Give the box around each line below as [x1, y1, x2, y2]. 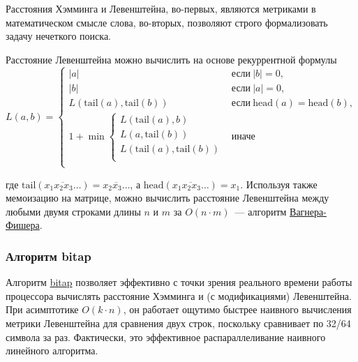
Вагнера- [290, 204, 327, 218]
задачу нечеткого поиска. [6, 29, 111, 43]
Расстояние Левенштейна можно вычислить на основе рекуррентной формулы [6, 52, 337, 66]
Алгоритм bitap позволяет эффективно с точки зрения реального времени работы [6, 275, 352, 289]
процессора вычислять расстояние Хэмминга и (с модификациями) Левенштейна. [6, 288, 352, 303]
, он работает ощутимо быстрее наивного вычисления [123, 302, 352, 317]
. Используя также [240, 176, 318, 191]
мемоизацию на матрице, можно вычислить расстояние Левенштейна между [6, 190, 329, 205]
